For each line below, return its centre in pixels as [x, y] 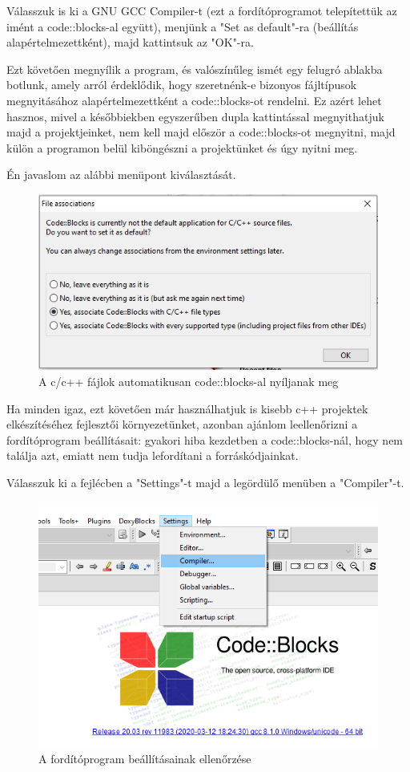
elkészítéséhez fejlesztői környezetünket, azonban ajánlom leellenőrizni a [182, 424]
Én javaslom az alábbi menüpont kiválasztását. [121, 175]
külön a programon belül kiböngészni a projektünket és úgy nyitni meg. [182, 147]
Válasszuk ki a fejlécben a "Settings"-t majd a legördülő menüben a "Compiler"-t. [205, 482]
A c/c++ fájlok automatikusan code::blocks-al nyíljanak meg [189, 381]
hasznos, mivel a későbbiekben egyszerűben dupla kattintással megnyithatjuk [195, 116]
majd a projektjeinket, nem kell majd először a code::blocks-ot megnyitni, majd [201, 132]
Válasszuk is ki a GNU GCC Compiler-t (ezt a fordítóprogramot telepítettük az [202, 10]
